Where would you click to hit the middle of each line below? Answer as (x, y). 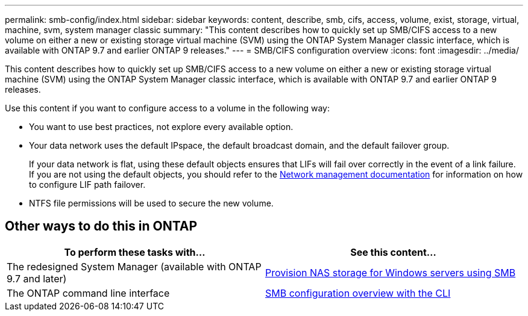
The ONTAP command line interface (88, 293)
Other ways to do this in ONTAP (101, 226)
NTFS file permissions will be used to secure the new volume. (151, 203)
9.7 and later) (37, 278)
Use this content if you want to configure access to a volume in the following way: (168, 108)
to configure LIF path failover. (87, 184)
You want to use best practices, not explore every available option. (161, 127)
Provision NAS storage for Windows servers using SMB (391, 272)
